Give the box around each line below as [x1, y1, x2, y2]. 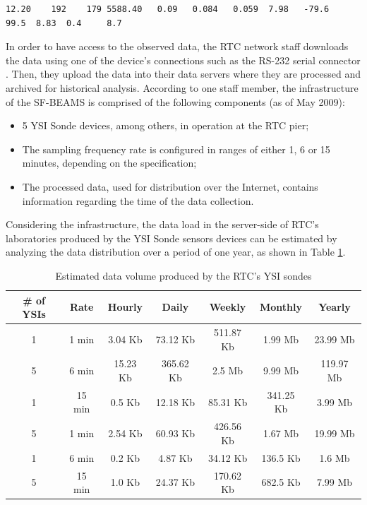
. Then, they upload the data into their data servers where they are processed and [6, 66, 361, 81]
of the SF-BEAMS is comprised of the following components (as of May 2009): [6, 94, 345, 109]
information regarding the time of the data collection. [22, 193, 254, 208]
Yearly [318, 299, 351, 314]
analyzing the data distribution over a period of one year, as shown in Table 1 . [6, 244, 346, 259]
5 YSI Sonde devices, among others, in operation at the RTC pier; [22, 118, 309, 133]
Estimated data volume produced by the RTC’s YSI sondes [55, 268, 312, 283]
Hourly [107, 299, 143, 314]
